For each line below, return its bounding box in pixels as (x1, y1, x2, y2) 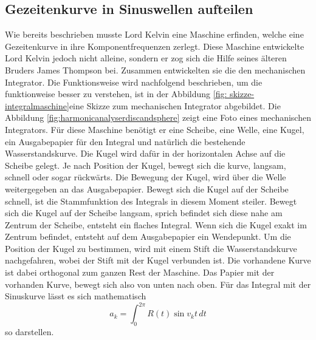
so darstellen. (5, 325, 54, 338)
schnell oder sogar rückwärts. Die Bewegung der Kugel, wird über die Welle (5, 171, 286, 183)
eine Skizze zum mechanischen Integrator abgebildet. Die (69, 99, 281, 112)
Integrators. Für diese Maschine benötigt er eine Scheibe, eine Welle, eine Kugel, (5, 123, 304, 135)
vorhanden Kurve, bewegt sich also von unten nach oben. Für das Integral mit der (5, 277, 311, 290)
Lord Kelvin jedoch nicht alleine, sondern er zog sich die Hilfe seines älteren (5, 52, 287, 64)
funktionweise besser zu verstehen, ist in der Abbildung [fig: (5, 87, 227, 100)
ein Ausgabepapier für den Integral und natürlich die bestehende (5, 135, 246, 148)
